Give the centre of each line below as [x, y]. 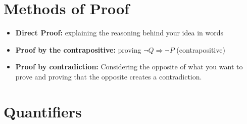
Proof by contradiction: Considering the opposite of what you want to [129, 67]
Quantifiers [43, 111]
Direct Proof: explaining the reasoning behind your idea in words [119, 33]
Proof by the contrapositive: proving [78, 49]
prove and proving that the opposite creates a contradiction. [109, 76]
